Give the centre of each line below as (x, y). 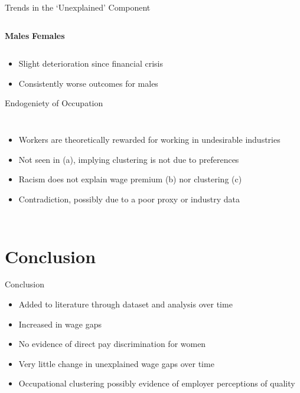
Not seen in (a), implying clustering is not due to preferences (129, 159)
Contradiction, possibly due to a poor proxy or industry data (129, 199)
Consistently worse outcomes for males (88, 83)
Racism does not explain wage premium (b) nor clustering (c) (130, 179)
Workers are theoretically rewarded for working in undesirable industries (149, 139)
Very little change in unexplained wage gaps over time (116, 363)
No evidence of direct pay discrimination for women (112, 344)
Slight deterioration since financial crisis (91, 63)
